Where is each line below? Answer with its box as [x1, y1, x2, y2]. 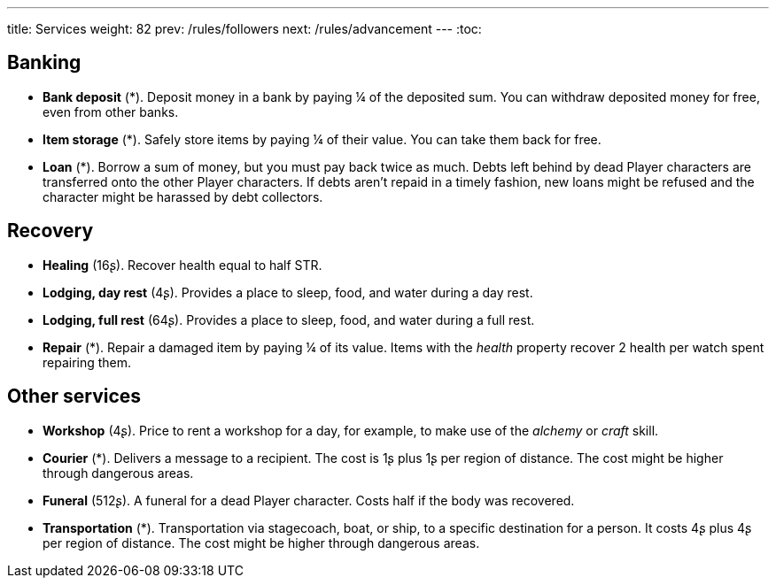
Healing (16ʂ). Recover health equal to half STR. [43, 257, 322, 273]
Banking [7, 51, 81, 74]
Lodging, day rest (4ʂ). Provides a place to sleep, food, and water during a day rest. [43, 284, 533, 300]
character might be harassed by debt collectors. [43, 189, 323, 204]
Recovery [7, 219, 94, 242]
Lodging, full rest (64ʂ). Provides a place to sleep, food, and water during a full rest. [43, 312, 535, 327]
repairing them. [43, 354, 132, 370]
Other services [7, 385, 142, 408]
